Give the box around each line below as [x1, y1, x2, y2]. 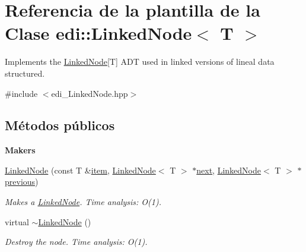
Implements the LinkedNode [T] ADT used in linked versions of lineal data [5, 55, 275, 68]
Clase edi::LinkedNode [5, 21, 192, 45]
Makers [5, 144, 36, 156]
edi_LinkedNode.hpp [51, 87, 128, 99]
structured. [5, 67, 45, 79]
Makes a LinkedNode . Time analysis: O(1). [5, 196, 162, 208]
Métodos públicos [5, 116, 115, 134]
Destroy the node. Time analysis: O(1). [5, 235, 148, 248]
